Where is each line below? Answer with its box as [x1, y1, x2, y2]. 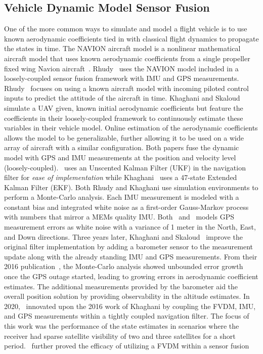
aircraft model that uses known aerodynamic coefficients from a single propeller [4, 53, 250, 63]
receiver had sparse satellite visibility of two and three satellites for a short [4, 330, 236, 341]
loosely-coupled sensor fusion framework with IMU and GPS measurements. [4, 73, 239, 83]
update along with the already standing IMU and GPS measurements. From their [4, 251, 257, 261]
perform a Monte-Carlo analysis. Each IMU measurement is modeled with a [4, 192, 239, 202]
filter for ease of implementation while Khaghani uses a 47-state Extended [4, 172, 237, 183]
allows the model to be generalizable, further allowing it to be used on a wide [4, 132, 244, 143]
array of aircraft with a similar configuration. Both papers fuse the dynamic [4, 142, 239, 153]
